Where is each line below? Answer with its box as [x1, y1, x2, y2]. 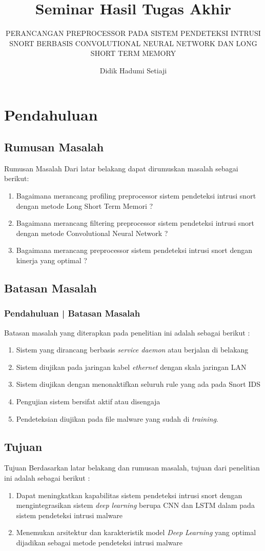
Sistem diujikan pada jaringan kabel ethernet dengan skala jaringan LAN [16, 361, 247, 372]
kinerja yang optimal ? [16, 255, 87, 266]
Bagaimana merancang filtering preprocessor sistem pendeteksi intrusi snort [16, 218, 254, 228]
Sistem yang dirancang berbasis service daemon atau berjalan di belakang [16, 344, 249, 355]
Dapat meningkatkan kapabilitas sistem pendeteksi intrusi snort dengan [16, 489, 242, 500]
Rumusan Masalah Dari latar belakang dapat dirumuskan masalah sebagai [4, 163, 238, 173]
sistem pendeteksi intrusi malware [16, 509, 123, 520]
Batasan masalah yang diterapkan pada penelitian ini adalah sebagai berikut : [4, 327, 250, 338]
